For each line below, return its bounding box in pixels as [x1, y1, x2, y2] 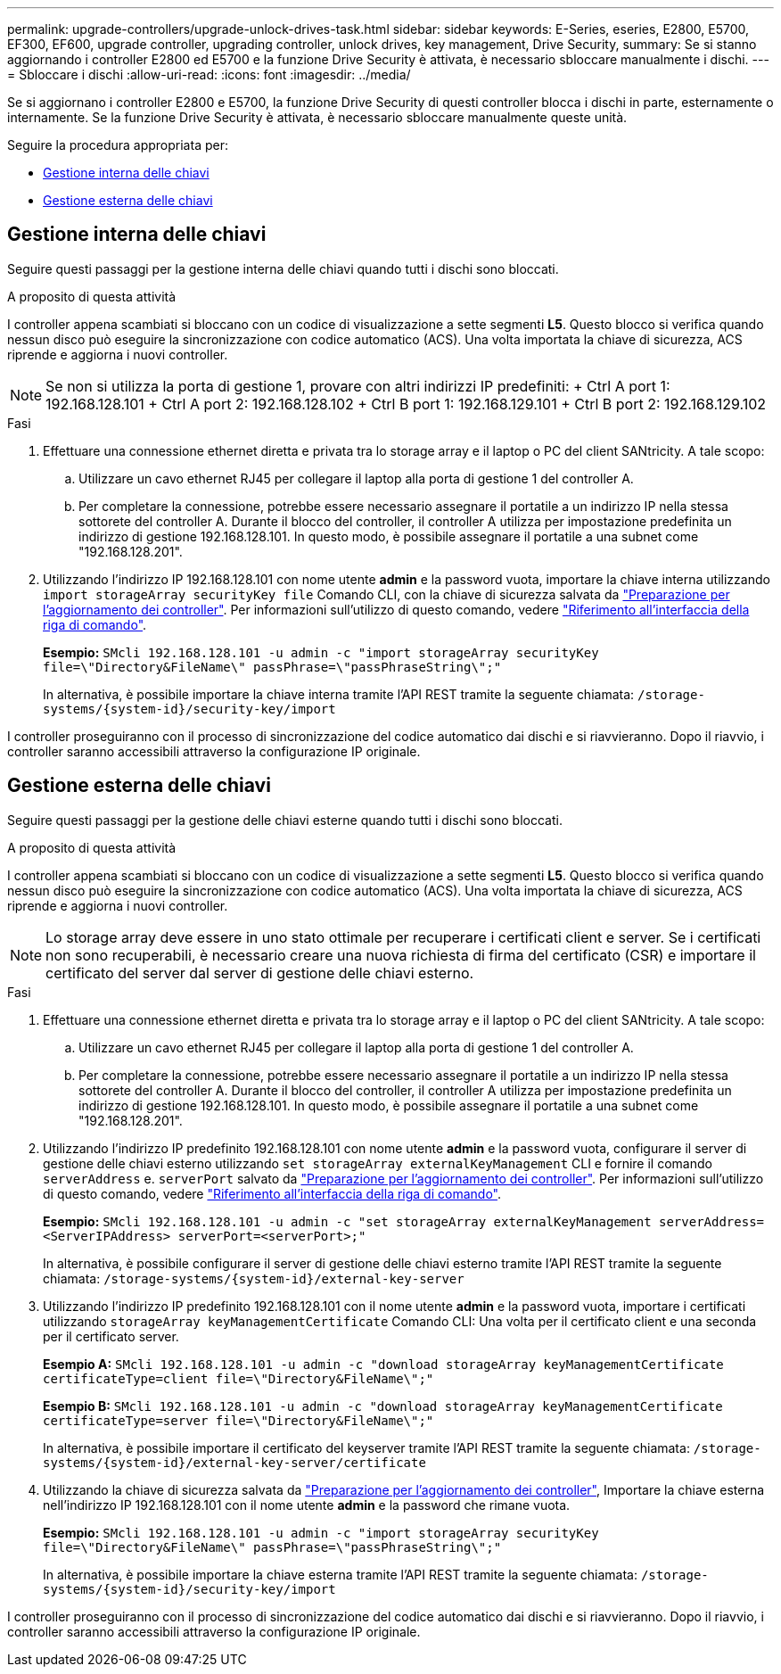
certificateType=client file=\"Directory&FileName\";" [43, 1371, 434, 1386]
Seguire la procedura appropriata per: [7, 137, 228, 153]
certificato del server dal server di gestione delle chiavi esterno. [45, 963, 474, 982]
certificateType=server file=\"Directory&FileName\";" [43, 1413, 434, 1428]
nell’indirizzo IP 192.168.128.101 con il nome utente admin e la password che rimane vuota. [43, 1497, 571, 1513]
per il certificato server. [43, 1328, 179, 1344]
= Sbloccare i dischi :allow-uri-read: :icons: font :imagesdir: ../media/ [7, 67, 411, 82]
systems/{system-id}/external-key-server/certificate [43, 1455, 426, 1470]
